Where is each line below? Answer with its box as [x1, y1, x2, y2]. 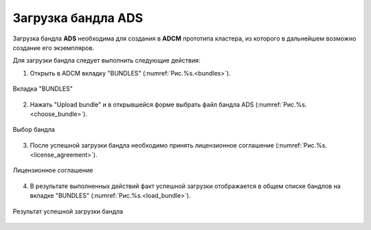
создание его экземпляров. [12, 43, 94, 51]
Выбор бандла [12, 126, 55, 134]
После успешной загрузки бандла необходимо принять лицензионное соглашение [30, 141, 275, 149]
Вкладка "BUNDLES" [12, 84, 74, 93]
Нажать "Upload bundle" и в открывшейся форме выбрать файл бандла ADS [30, 100, 254, 108]
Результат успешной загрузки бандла [12, 207, 124, 216]
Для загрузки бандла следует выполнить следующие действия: [12, 56, 201, 65]
